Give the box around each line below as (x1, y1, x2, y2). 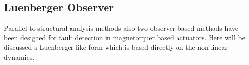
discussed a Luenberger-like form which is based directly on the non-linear (4, 42, 228, 52)
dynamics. (4, 51, 35, 62)
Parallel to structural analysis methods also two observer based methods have (4, 23, 239, 33)
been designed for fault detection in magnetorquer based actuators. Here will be (4, 32, 245, 42)
